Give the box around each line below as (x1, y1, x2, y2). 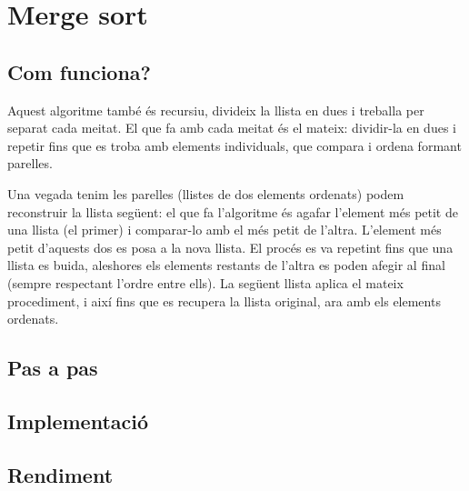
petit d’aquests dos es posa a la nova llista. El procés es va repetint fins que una (7, 237, 454, 256)
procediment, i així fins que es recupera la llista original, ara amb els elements (7, 291, 441, 310)
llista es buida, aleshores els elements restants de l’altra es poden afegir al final (7, 256, 445, 275)
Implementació (7, 406, 149, 435)
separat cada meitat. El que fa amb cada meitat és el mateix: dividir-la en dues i (7, 118, 456, 137)
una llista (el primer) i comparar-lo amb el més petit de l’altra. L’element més (7, 220, 442, 239)
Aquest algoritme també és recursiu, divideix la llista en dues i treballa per (7, 100, 424, 119)
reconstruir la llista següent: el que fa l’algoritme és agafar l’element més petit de (7, 202, 458, 221)
